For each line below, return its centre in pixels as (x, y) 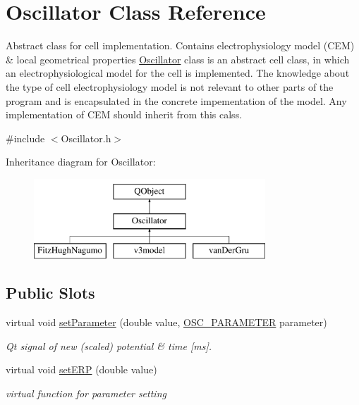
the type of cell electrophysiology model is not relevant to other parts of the (170, 86)
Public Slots (50, 293)
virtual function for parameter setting (86, 393)
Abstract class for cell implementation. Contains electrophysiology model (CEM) (180, 45)
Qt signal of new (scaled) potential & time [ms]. (109, 345)
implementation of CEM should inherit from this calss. (124, 114)
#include (25, 138)
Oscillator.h (86, 138)
